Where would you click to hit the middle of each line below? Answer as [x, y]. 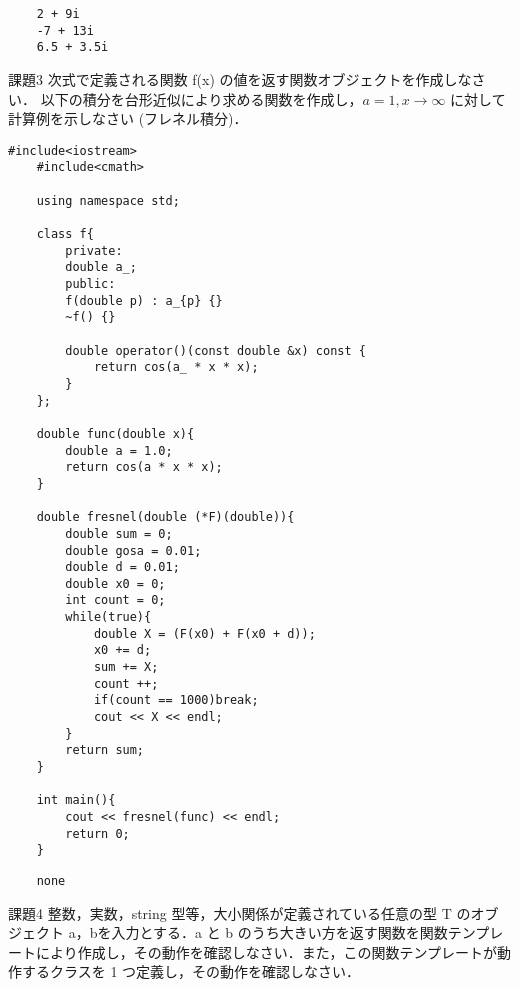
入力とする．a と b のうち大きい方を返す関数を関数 [279, 932]
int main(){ [76, 800]
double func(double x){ [115, 433]
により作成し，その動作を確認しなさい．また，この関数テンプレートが [266, 951]
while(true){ [108, 617]
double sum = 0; [119, 533]
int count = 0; [115, 600]
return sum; [105, 750]
